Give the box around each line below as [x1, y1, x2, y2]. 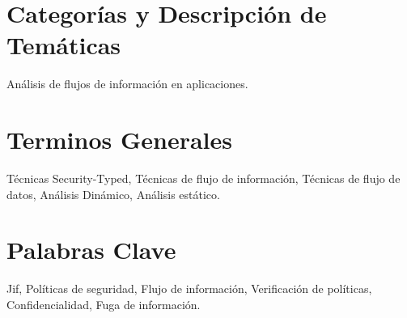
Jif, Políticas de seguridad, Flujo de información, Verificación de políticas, [6, 280, 372, 297]
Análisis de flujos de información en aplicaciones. [6, 75, 248, 92]
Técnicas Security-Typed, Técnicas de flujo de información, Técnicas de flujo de [6, 170, 401, 187]
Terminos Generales [6, 123, 232, 156]
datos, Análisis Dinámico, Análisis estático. [6, 185, 220, 202]
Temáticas [6, 28, 121, 61]
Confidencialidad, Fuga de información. [6, 295, 201, 312]
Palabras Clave [6, 233, 176, 266]
